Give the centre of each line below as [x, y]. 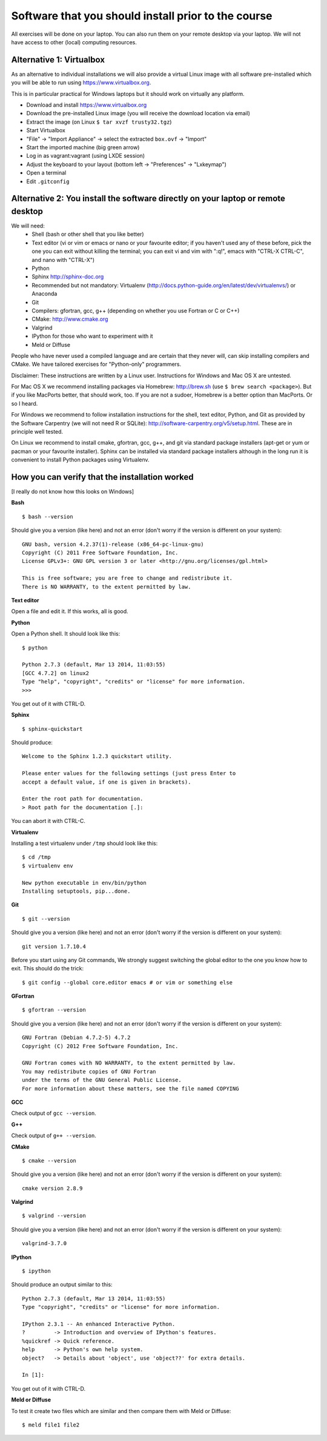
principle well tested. [37, 432]
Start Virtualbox [46, 130]
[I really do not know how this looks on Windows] [73, 492]
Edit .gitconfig [48, 181]
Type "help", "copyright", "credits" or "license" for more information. [134, 682]
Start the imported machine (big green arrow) [83, 147]
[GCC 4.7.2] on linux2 [56, 673]
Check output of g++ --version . [54, 1136]
